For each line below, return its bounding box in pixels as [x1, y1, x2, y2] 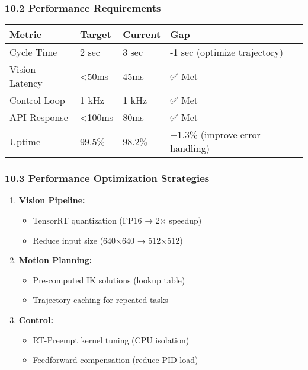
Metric [9, 27, 41, 42]
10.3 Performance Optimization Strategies [5, 171, 210, 186]
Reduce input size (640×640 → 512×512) [33, 234, 183, 246]
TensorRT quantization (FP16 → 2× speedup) [33, 214, 202, 227]
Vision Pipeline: [18, 194, 85, 206]
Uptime [9, 134, 41, 148]
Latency [9, 76, 43, 90]
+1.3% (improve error [170, 127, 261, 142]
